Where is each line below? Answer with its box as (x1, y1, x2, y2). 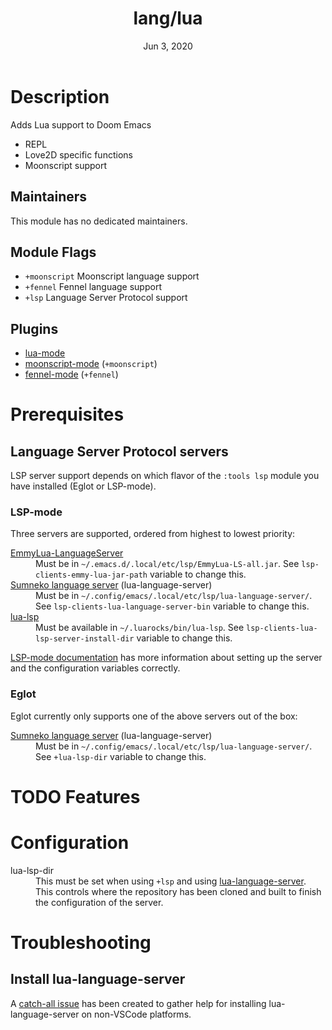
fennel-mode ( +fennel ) (24, 368, 119, 381)
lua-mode (24, 347, 66, 359)
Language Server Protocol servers (10, 443, 229, 460)
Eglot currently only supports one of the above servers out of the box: (10, 710, 298, 722)
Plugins (10, 320, 59, 337)
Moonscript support (24, 159, 108, 171)
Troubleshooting (10, 932, 152, 954)
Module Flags (10, 243, 97, 261)
